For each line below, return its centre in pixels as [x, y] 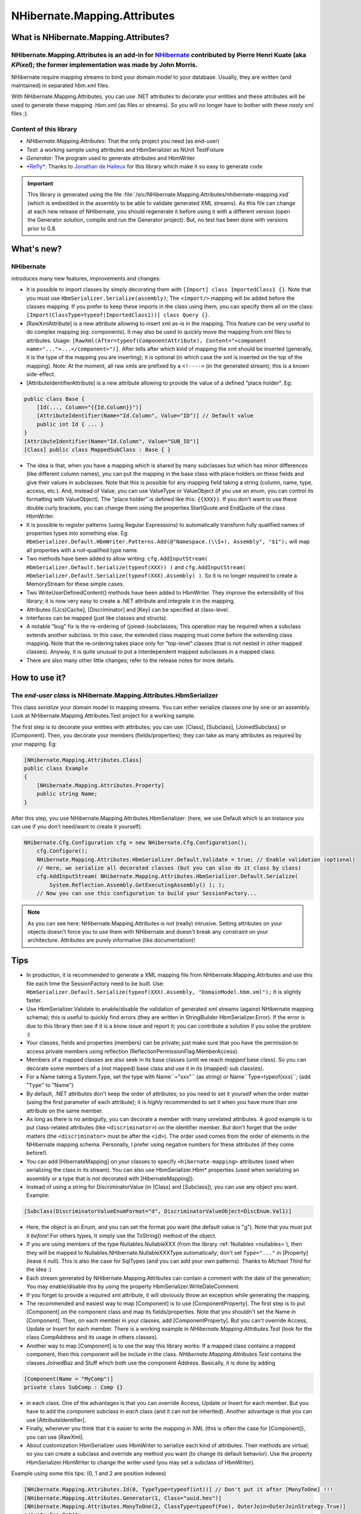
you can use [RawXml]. [55, 1437]
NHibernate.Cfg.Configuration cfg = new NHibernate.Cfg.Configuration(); [135, 842]
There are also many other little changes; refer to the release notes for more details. [131, 660]
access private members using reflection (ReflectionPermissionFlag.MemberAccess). [132, 1051]
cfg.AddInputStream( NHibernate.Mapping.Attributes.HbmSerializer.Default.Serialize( [167, 876]
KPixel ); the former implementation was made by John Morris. [104, 65]
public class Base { [54, 399]
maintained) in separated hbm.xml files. [60, 85]
